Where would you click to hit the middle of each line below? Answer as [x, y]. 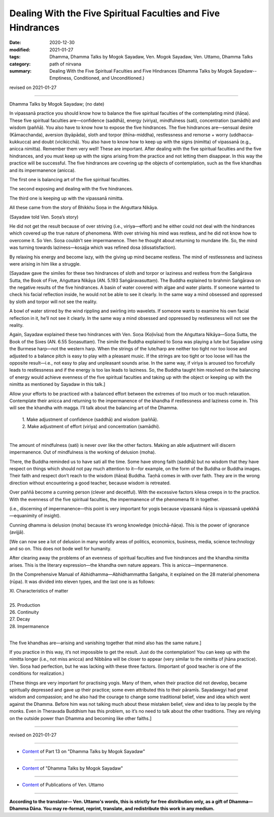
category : [20, 64]
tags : [15, 57]
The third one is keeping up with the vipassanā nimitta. [66, 198]
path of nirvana [65, 64]
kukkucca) [20, 142]
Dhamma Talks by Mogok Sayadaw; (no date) [57, 104]
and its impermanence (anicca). [43, 170]
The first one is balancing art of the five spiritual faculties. [70, 179]
